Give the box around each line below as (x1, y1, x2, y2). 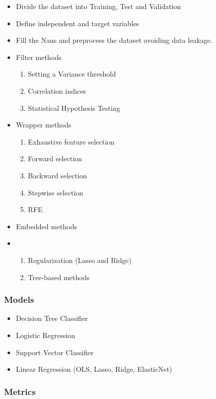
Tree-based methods (28, 272, 90, 282)
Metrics (4, 385, 36, 397)
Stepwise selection (28, 187, 84, 197)
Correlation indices (28, 85, 86, 96)
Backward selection (28, 170, 87, 180)
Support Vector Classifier (16, 347, 94, 357)
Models (4, 293, 34, 306)
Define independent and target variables (16, 18, 139, 28)
